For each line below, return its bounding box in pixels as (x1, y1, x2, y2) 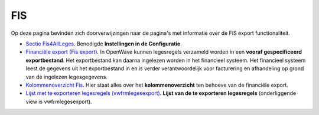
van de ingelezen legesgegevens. (25, 73, 108, 80)
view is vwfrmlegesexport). (25, 98, 92, 105)
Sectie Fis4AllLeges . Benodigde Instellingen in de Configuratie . (25, 40, 183, 47)
